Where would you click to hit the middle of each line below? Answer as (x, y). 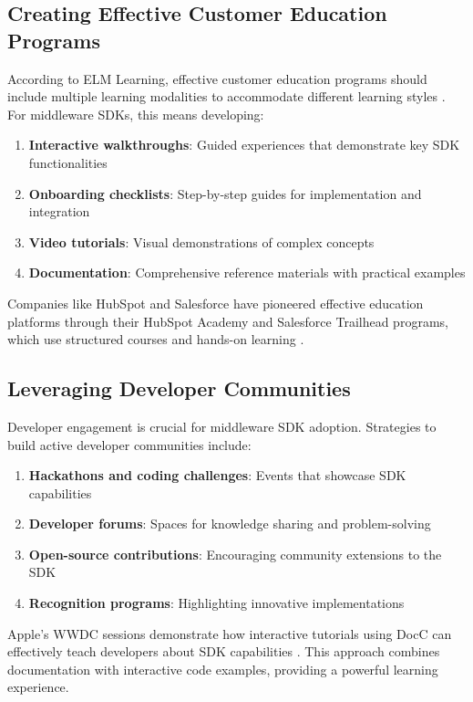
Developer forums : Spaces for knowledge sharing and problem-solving (230, 524)
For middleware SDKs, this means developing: (136, 114)
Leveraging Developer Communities (179, 388)
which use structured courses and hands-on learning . (156, 339)
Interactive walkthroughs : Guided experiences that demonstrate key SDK (244, 145)
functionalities (68, 162)
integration (59, 211)
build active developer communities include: (129, 444)
